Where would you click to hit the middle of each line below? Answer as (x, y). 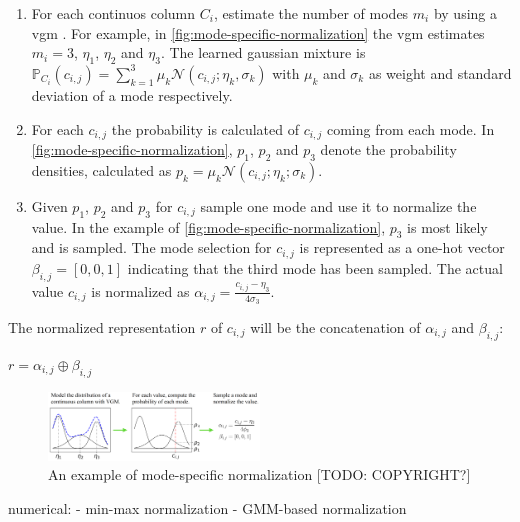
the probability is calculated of (205, 128)
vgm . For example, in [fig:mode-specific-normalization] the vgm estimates (258, 32)
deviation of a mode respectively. (132, 94)
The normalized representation (102, 326)
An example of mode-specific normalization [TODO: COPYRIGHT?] (259, 474)
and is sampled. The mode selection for (151, 247)
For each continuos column (113, 13)
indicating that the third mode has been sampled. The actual (315, 267)
